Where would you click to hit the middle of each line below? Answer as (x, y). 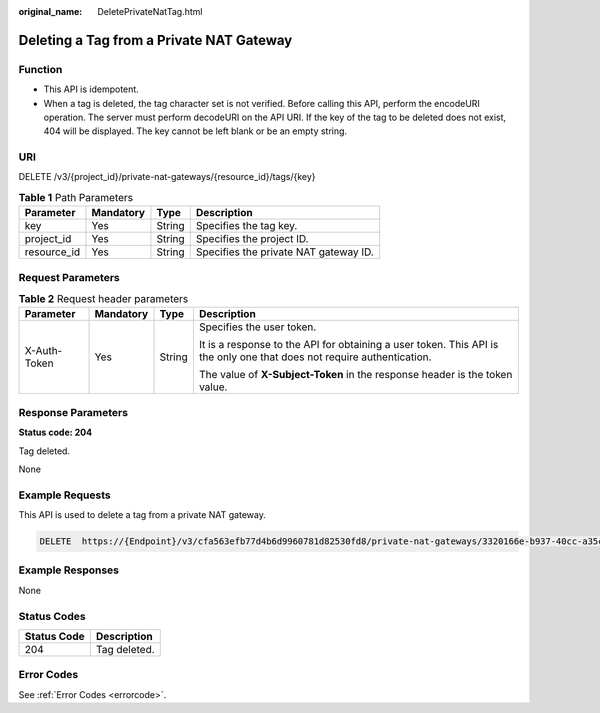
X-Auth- (43, 351)
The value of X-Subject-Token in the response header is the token (355, 375)
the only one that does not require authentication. (315, 357)
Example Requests (64, 495)
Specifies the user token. (257, 327)
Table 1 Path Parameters (76, 198)
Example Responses (69, 570)
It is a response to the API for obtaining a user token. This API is (348, 345)
